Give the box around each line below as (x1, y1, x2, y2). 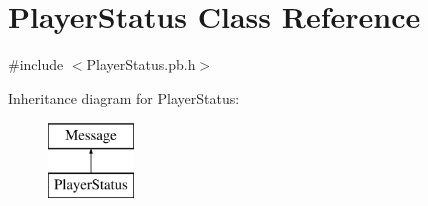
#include (8, 54, 64, 75)
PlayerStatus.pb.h (86, 54, 196, 75)
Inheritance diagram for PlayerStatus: (8, 87, 240, 108)
